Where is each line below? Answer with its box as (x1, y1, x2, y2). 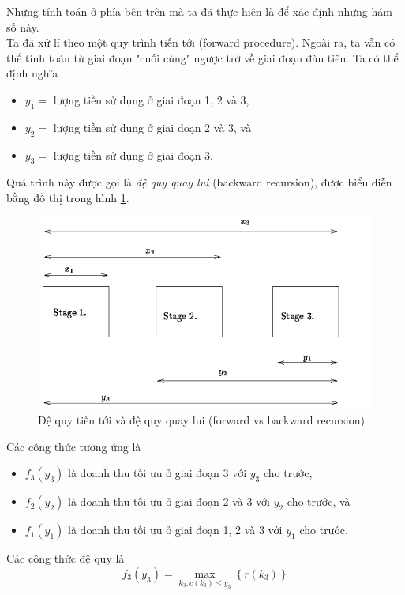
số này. (6, 18, 39, 35)
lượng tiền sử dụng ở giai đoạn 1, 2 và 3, (53, 91, 249, 107)
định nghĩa (6, 65, 58, 81)
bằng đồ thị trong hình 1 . (6, 189, 129, 205)
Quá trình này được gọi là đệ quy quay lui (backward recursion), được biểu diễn (6, 174, 392, 190)
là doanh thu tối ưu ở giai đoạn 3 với (68, 465, 247, 481)
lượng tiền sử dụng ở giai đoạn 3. (53, 146, 214, 163)
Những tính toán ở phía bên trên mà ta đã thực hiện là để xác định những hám (6, 3, 392, 19)
